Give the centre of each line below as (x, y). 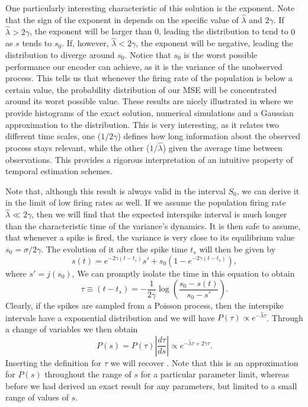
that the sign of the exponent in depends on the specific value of (122, 19)
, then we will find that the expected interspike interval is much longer (159, 214)
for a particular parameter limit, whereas (215, 374)
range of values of (37, 397)
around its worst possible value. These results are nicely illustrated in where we (149, 101)
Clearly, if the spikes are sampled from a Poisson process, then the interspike (145, 305)
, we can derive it (268, 190)
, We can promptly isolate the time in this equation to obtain (183, 273)
